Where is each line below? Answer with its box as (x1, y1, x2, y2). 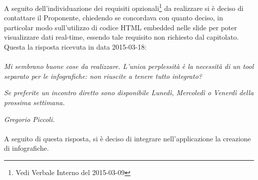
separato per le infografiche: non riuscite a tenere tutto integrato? (4, 70, 202, 81)
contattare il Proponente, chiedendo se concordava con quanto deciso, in (4, 12, 223, 23)
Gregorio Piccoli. (4, 114, 55, 124)
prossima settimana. (4, 97, 65, 107)
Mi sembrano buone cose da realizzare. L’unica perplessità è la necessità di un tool (4, 61, 254, 71)
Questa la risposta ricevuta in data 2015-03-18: (4, 42, 147, 52)
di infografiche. (4, 143, 49, 153)
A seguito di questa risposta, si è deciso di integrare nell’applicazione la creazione (4, 133, 251, 143)
